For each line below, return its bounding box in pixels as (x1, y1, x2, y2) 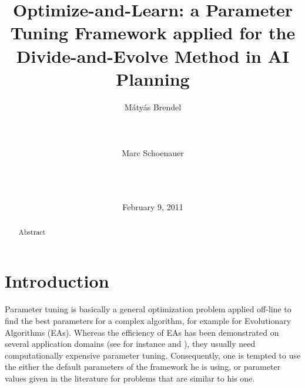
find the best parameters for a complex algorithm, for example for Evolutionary (5, 315, 291, 327)
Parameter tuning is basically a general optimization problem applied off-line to (5, 303, 291, 315)
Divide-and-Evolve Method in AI (16, 43, 290, 68)
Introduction (5, 269, 109, 293)
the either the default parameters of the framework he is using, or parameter (5, 360, 281, 373)
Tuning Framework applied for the (10, 21, 296, 45)
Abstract (18, 227, 46, 237)
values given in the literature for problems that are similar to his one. (5, 372, 255, 384)
